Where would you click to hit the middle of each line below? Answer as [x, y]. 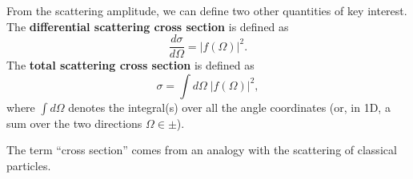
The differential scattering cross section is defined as [148, 26]
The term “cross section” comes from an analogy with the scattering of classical [202, 150]
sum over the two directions [74, 123]
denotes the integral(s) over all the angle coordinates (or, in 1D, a [229, 107]
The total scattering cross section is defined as [130, 65]
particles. [29, 166]
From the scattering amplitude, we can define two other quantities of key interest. [207, 10]
